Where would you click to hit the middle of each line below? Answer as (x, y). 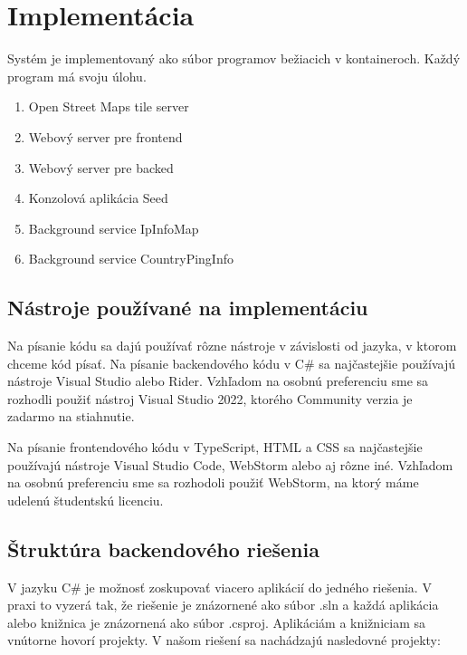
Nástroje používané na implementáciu (188, 308)
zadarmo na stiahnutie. (71, 416)
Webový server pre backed (101, 167)
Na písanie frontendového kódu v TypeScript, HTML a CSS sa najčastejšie (215, 447)
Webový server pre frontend (105, 136)
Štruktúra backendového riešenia (163, 549)
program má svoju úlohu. (77, 76)
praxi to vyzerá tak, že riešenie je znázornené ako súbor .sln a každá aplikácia (223, 605)
